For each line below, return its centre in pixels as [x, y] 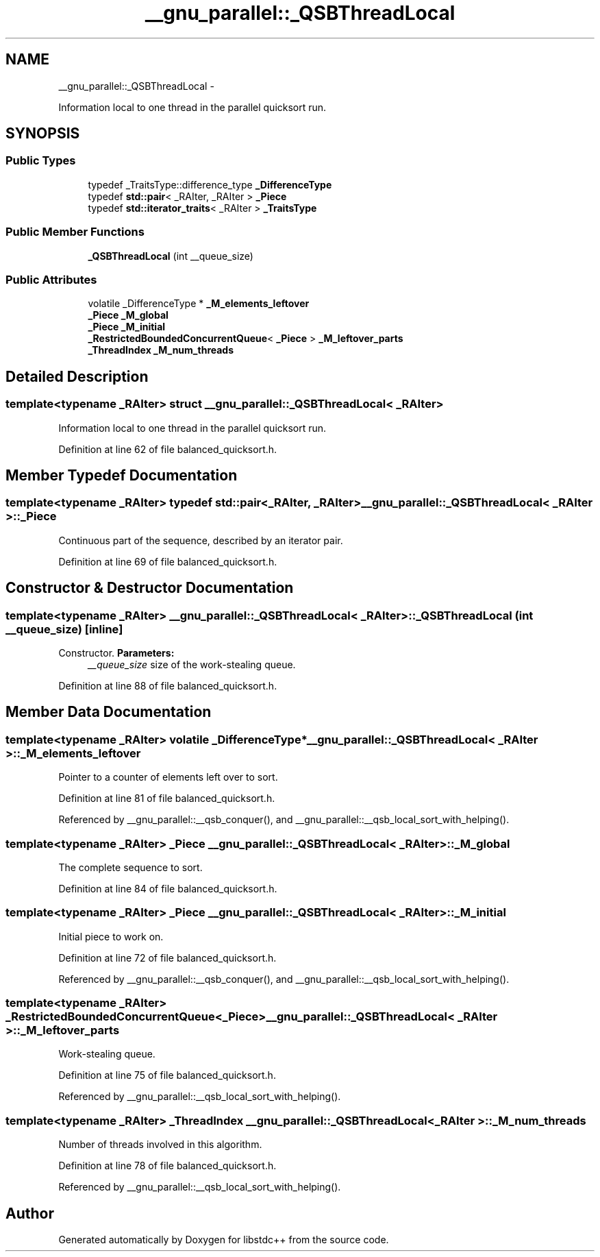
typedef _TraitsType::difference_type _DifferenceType [210, 184]
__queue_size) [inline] [64, 629]
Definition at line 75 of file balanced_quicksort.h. [167, 1075]
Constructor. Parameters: [116, 652]
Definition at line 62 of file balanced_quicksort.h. [168, 449]
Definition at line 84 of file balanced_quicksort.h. [168, 888]
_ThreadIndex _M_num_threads [161, 350]
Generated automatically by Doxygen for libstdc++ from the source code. [224, 1240]
